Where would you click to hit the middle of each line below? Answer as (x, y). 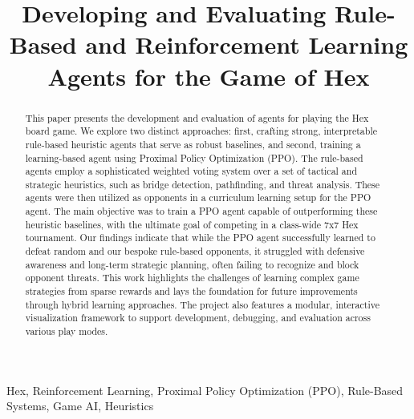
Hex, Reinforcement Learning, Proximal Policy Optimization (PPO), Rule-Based (205, 390)
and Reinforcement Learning (247, 44)
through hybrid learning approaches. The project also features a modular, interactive (202, 304)
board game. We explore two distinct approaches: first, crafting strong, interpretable (201, 131)
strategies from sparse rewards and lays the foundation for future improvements (191, 291)
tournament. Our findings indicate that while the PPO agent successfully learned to (200, 238)
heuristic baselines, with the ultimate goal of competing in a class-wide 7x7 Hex (192, 224)
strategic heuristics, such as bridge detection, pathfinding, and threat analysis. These (203, 184)
